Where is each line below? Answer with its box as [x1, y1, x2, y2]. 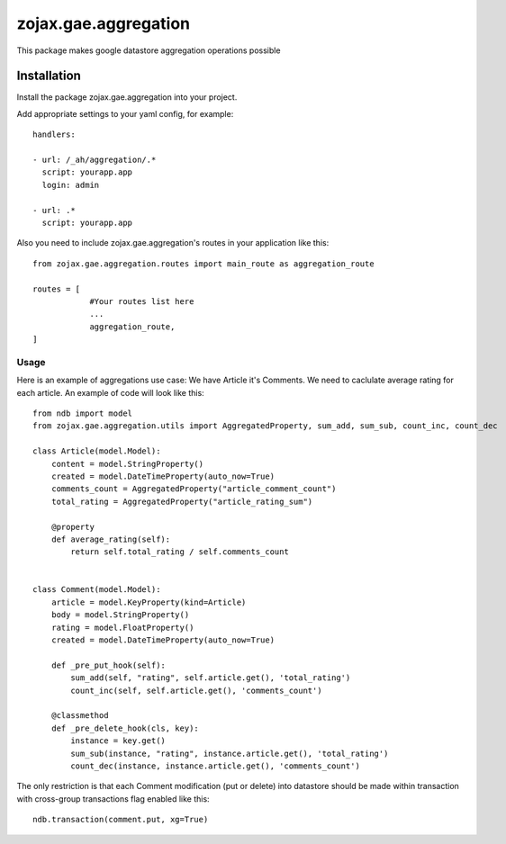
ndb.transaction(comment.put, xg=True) [32, 814, 209, 825]
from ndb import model [32, 409, 133, 418]
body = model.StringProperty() [50, 610, 190, 620]
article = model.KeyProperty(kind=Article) [50, 597, 247, 607]
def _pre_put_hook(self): [50, 660, 167, 670]
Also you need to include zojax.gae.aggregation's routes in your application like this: [16, 238, 330, 248]
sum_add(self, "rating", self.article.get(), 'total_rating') [70, 673, 351, 683]
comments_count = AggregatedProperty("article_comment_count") [50, 484, 337, 494]
